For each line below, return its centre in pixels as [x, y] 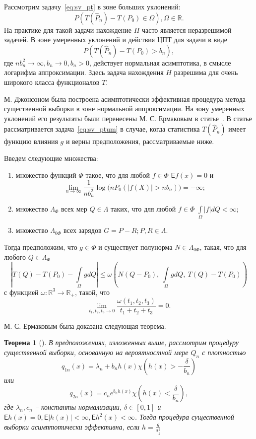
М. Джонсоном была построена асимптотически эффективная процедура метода [125, 99]
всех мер [74, 208]
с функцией [21, 292]
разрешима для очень [206, 72]
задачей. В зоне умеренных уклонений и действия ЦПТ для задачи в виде [116, 39]
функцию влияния [31, 141]
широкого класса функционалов [52, 82]
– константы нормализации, [78, 407]
